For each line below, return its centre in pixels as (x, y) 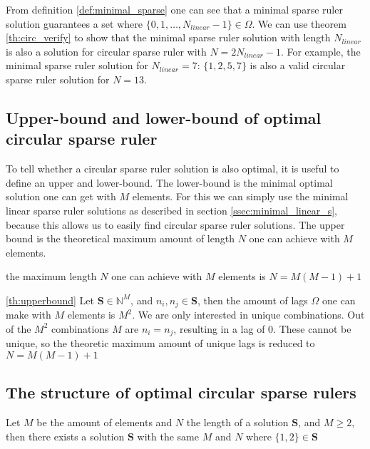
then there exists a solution (65, 436)
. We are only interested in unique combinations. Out (248, 315)
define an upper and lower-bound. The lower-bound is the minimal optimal (169, 182)
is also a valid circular (298, 65)
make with (29, 315)
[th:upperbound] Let (50, 300)
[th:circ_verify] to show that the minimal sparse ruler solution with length (168, 37)
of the (19, 328)
